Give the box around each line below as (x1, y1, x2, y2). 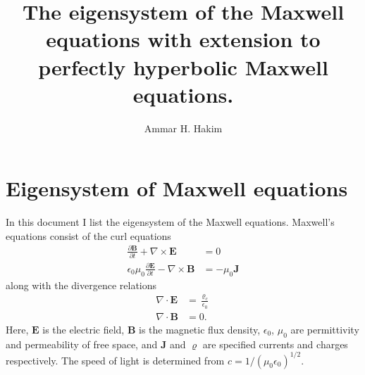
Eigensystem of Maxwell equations (6, 174, 348, 203)
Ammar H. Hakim (144, 120, 223, 135)
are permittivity (290, 322, 359, 336)
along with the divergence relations (6, 277, 157, 292)
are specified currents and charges (202, 336, 348, 351)
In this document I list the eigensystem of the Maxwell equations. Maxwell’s (6, 215, 335, 229)
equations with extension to (46, 25, 321, 53)
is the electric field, (42, 322, 125, 336)
